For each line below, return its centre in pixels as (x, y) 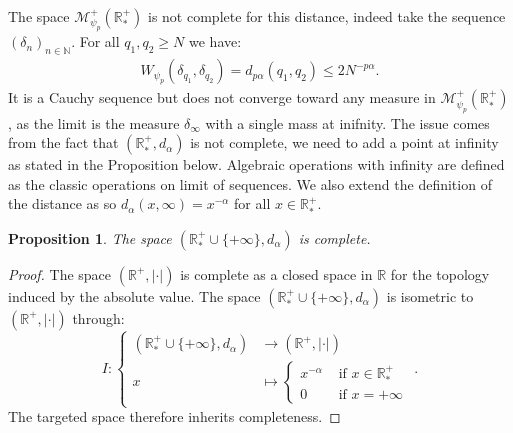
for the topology (440, 273)
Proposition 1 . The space (90, 237)
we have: (215, 41)
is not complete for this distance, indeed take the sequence (327, 16)
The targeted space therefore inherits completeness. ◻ (174, 416)
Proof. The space (60, 273)
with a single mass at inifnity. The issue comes (347, 122)
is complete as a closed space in (276, 273)
